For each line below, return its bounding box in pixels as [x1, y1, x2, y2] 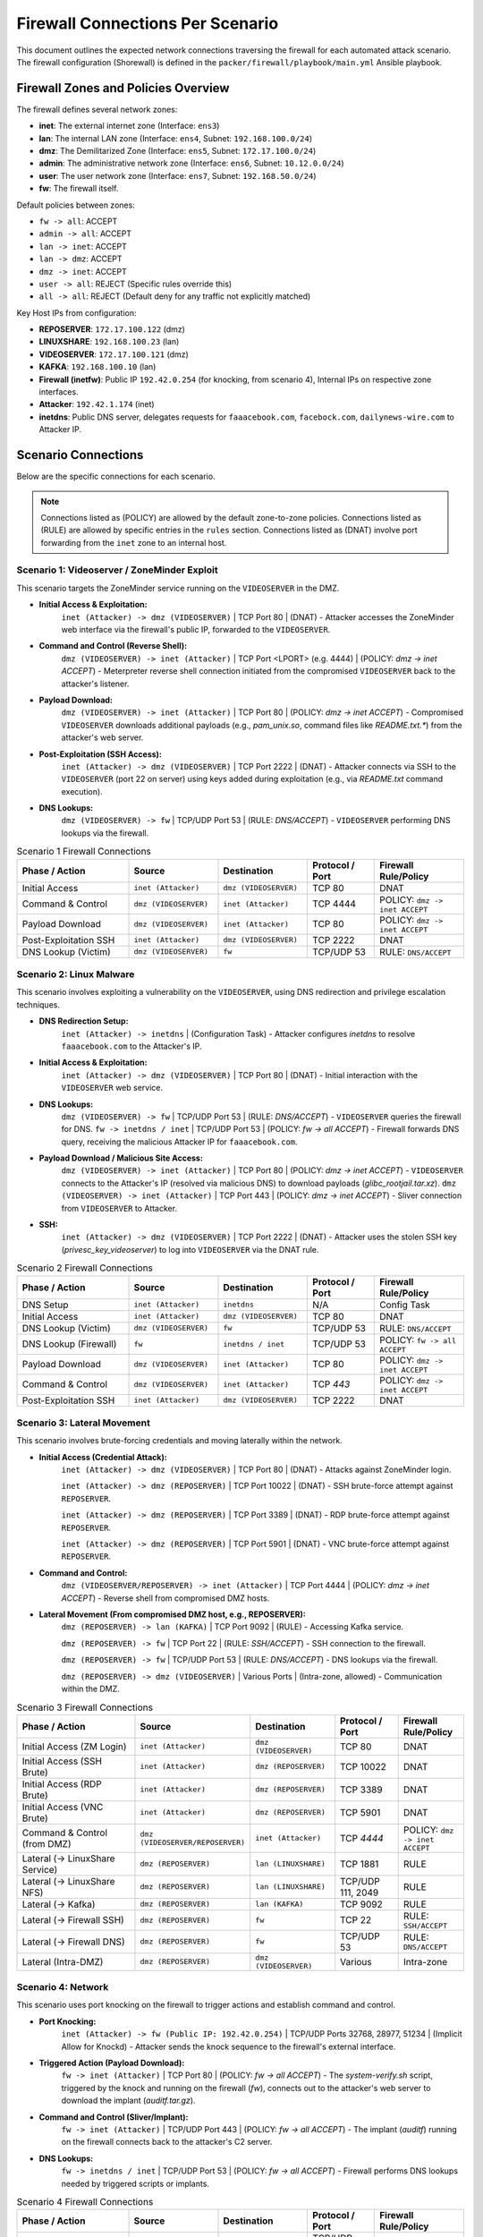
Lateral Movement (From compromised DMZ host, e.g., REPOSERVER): [38, 1609, 306, 1620]
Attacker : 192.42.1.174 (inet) [38, 399, 156, 410]
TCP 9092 [340, 1898, 384, 1910]
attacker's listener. [61, 678, 130, 689]
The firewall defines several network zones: [16, 104, 178, 115]
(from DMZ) [21, 1837, 72, 1850]
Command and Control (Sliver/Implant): [38, 2112, 189, 2122]
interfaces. [38, 387, 80, 397]
